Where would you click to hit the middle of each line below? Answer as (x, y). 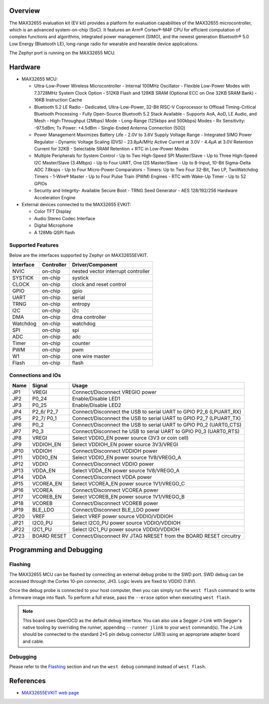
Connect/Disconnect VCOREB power (115, 503)
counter (81, 343)
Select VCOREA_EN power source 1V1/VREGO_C (129, 483)
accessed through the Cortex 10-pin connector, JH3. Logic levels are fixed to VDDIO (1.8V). (103, 581)
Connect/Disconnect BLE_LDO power (116, 510)
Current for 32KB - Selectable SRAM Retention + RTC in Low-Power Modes (111, 148)
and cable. (33, 641)
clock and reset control (99, 284)
